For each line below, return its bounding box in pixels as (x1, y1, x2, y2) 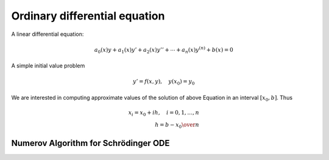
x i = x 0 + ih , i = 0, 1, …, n (128, 110, 199, 117)
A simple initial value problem (11, 62, 85, 69)
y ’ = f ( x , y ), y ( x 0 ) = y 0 (133, 78, 195, 86)
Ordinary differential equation (11, 9, 165, 23)
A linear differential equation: (11, 30, 84, 38)
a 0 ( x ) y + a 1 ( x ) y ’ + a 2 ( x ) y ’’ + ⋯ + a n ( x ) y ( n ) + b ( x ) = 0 (94, 46, 234, 55)
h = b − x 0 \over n (154, 121, 199, 130)
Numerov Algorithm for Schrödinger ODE (11, 138, 170, 148)
